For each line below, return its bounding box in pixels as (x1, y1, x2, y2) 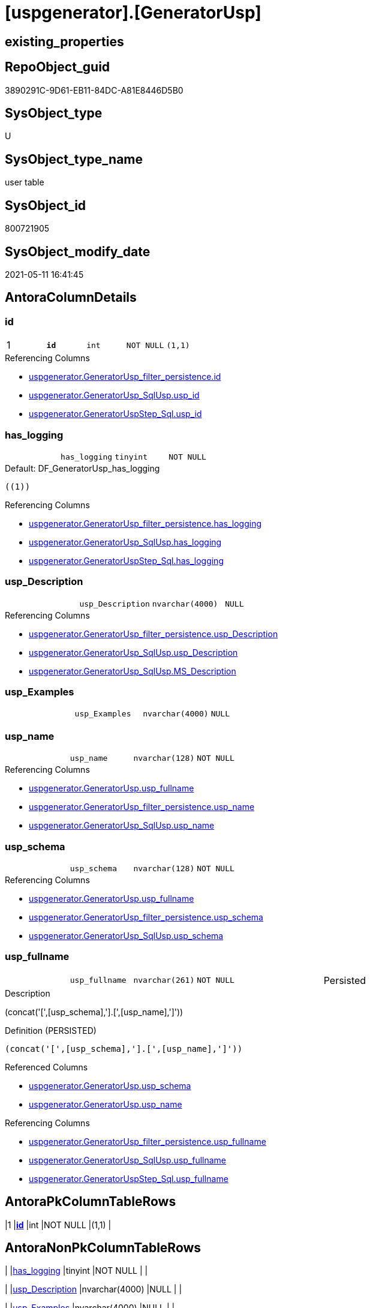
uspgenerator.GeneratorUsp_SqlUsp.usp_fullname (29, 1154, 227, 1165)
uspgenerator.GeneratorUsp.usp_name (29, 1099, 182, 1109)
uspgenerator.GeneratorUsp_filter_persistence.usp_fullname (29, 1136, 266, 1147)
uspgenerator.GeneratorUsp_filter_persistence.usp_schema (29, 911, 263, 922)
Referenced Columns (5, 1061, 88, 1072)
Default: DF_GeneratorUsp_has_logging (5, 463, 160, 473)
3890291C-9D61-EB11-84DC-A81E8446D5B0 (5, 85, 184, 95)
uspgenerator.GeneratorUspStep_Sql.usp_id (29, 409, 202, 419)
